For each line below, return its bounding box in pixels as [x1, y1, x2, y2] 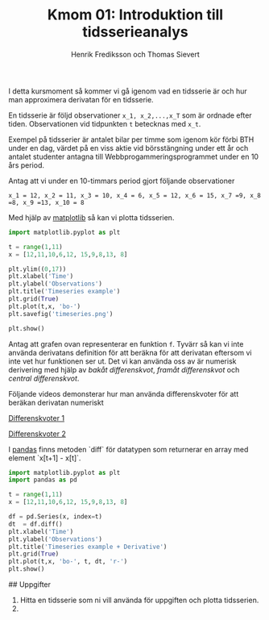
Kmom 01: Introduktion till [47, 6, 224, 24]
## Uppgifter [8, 580, 51, 589]
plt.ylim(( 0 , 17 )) [8, 264, 67, 273]
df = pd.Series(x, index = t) [8, 513, 103, 521]
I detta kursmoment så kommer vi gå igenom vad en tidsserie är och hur [8, 86, 247, 96]
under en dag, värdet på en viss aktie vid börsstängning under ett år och [8, 143, 249, 152]
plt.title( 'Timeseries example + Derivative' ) [8, 543, 168, 551]
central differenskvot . [8, 373, 80, 383]
